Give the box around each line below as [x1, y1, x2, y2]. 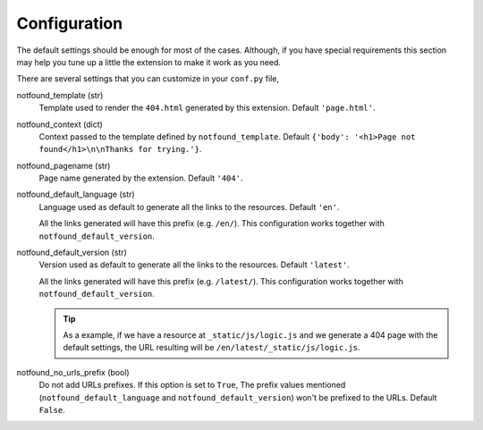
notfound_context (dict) [16, 119, 103, 130]
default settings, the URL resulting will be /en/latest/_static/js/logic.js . [63, 342, 360, 353]
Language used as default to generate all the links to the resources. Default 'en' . [38, 201, 340, 212]
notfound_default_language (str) [16, 189, 135, 200]
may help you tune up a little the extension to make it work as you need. [16, 56, 282, 67]
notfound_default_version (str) [16, 247, 127, 258]
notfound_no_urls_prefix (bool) [16, 367, 130, 377]
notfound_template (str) [16, 89, 104, 100]
